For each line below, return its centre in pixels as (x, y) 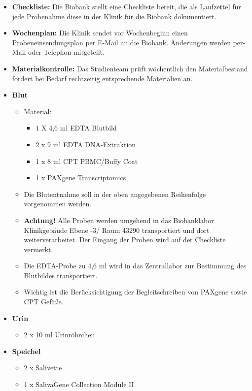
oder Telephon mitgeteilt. (66, 52)
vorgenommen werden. (58, 204)
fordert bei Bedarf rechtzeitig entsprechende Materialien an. (102, 78)
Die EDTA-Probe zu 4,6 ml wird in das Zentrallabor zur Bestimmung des (135, 266)
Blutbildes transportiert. (61, 275)
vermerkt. (38, 249)
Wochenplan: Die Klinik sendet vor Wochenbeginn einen (100, 33)
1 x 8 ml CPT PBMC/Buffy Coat (87, 161)
